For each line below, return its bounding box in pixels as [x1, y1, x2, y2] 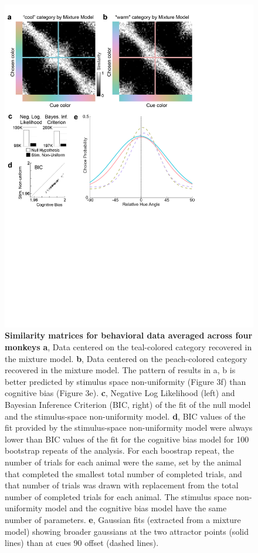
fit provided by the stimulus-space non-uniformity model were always [5, 421, 253, 434]
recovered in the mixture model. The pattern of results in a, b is [5, 364, 236, 376]
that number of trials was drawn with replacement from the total [5, 479, 239, 491]
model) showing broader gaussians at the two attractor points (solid [5, 525, 249, 537]
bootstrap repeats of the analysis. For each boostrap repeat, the [5, 444, 234, 457]
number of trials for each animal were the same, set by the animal [5, 456, 242, 468]
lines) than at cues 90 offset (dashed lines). [5, 537, 159, 549]
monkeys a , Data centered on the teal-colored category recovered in [5, 341, 252, 353]
